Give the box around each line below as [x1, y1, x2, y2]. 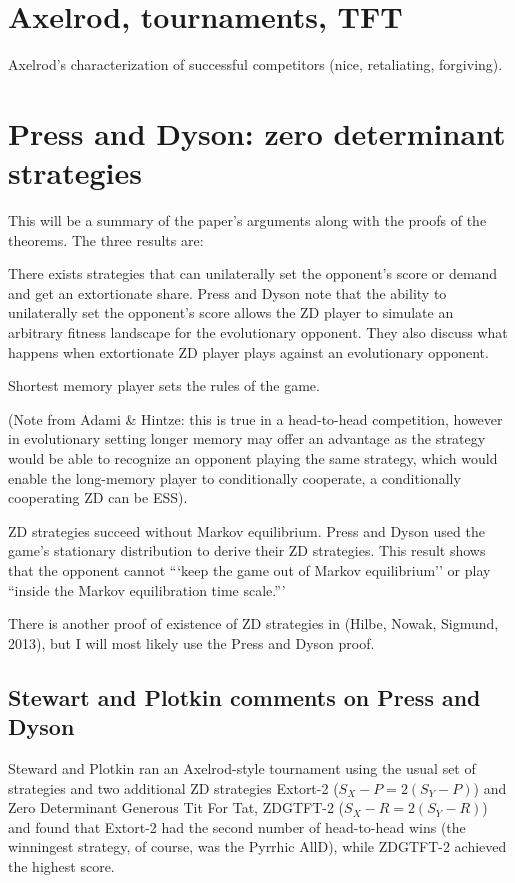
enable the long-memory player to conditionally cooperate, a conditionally [8, 467, 461, 488]
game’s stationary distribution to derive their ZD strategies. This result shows [8, 540, 486, 561]
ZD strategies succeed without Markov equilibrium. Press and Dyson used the [8, 520, 485, 541]
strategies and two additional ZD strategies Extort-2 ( [8, 777, 339, 798]
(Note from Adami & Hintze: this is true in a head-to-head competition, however [8, 408, 503, 429]
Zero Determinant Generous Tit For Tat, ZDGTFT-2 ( [8, 797, 345, 818]
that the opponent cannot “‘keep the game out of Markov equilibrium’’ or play [8, 559, 491, 580]
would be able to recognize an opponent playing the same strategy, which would [8, 447, 498, 468]
